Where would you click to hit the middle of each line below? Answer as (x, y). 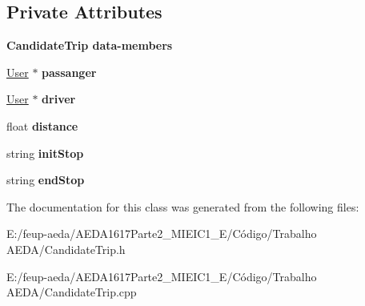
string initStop (45, 153)
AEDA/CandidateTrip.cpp (72, 292)
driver (59, 99)
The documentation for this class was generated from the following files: (183, 206)
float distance (42, 125)
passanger (69, 72)
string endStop (46, 180)
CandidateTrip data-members (90, 45)
